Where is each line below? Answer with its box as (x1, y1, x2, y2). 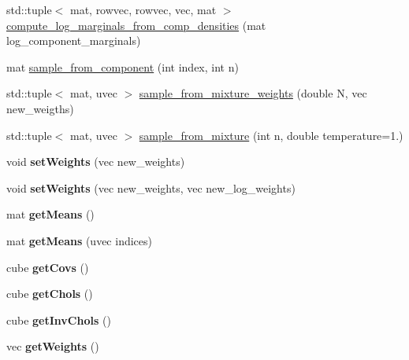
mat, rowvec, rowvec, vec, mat (69, 2, 217, 17)
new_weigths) (6, 100, 74, 116)
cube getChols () (6, 285, 93, 302)
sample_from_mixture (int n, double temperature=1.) (139, 127, 403, 143)
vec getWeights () (6, 338, 99, 354)
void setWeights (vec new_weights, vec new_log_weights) (6, 179, 296, 196)
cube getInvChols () (6, 311, 111, 328)
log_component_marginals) (6, 32, 141, 49)
